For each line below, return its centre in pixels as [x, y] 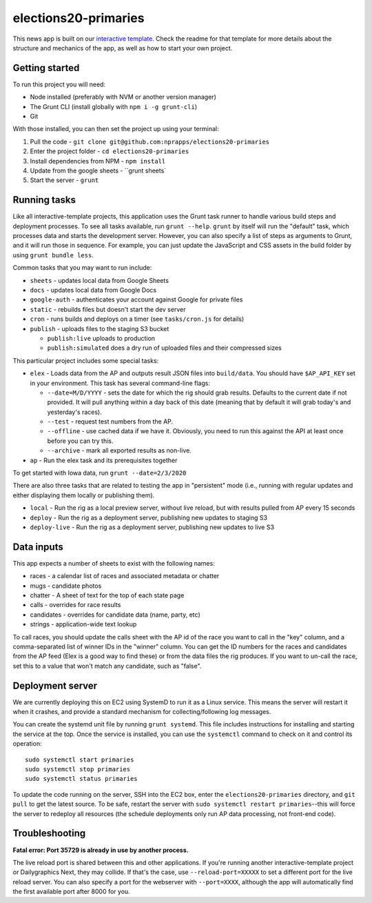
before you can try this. [80, 441]
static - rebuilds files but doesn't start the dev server [108, 309]
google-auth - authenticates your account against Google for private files [136, 299]
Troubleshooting [49, 834]
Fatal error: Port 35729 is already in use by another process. [101, 850]
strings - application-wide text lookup [83, 624]
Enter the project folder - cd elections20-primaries [110, 151]
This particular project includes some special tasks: [86, 360]
